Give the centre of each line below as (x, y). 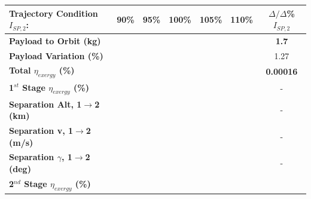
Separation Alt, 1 (45, 104)
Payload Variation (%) (56, 55)
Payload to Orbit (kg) (55, 40)
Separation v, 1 (41, 131)
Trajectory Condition (54, 13)
